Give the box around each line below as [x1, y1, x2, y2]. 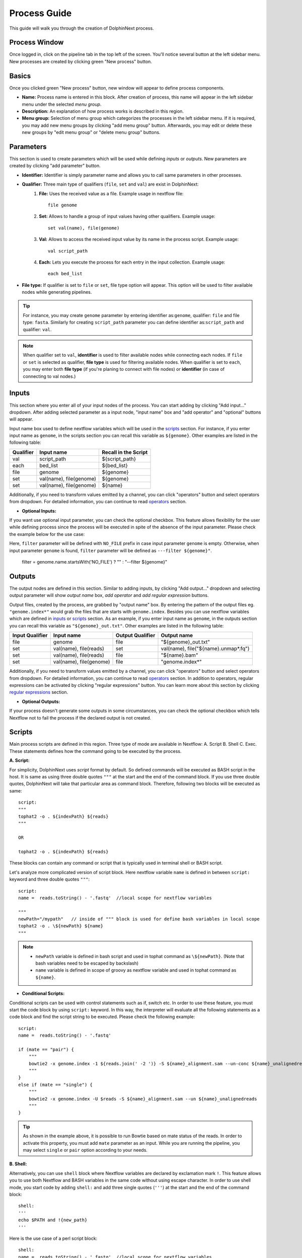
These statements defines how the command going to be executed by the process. [9, 748, 182, 754]
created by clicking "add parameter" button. [9, 163, 101, 169]
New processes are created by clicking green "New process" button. [9, 58, 152, 64]
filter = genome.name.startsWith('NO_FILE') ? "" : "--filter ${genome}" [22, 559, 168, 565]
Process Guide [9, 8, 72, 19]
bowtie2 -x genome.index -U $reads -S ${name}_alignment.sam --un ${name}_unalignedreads [28, 1096, 257, 1102]
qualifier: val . [23, 326, 52, 332]
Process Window [9, 38, 64, 47]
